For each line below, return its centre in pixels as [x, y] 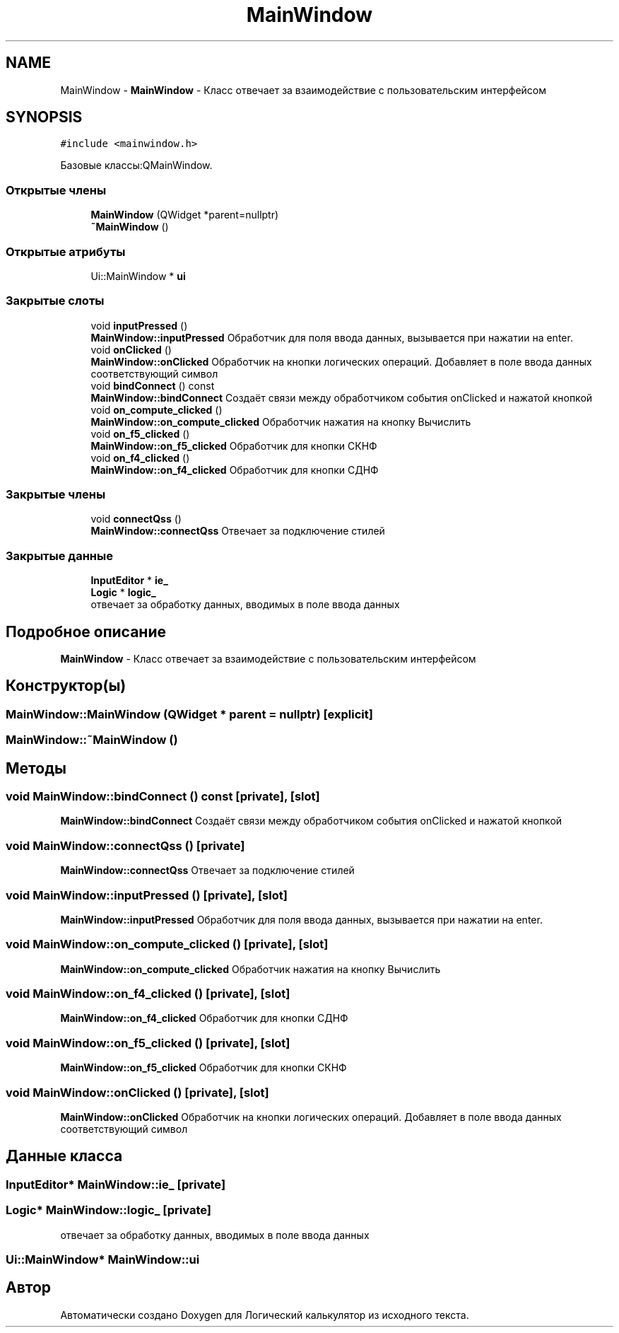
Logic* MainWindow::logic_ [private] [108, 1210]
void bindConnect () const [153, 385]
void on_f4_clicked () [140, 458]
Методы [36, 768]
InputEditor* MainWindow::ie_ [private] [116, 1184]
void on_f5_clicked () [140, 433]
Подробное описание [86, 631]
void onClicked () [131, 349]
